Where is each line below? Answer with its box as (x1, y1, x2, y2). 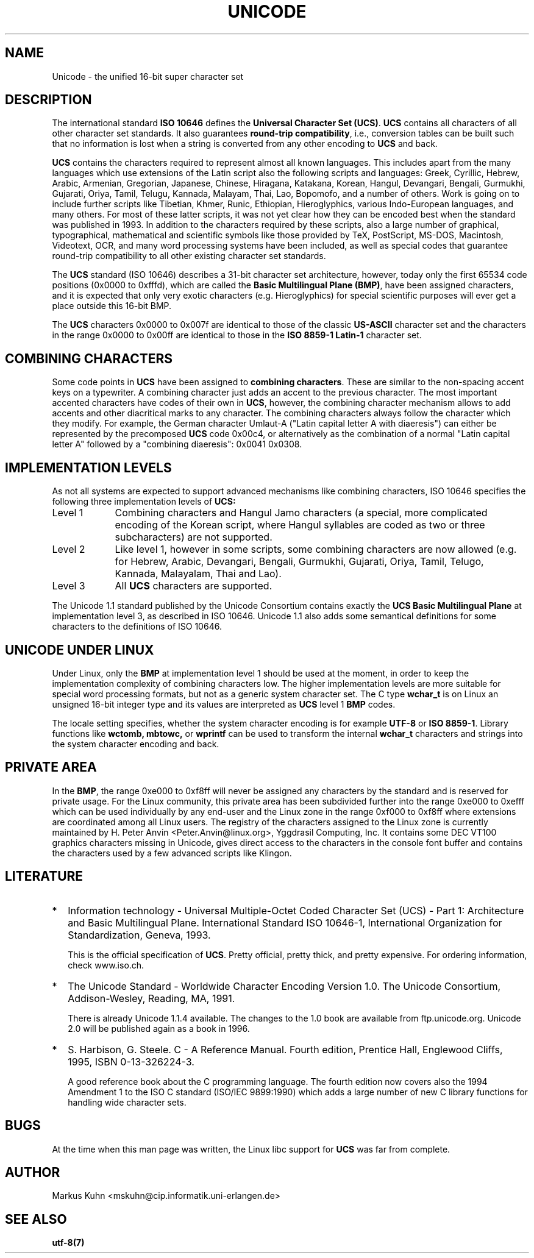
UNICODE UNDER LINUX (5, 642, 154, 658)
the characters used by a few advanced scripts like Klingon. (52, 847, 292, 858)
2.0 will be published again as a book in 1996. (68, 1023, 250, 1034)
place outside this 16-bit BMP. (52, 300, 172, 311)
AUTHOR (5, 1164, 60, 1180)
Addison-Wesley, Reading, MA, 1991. (68, 992, 235, 1004)
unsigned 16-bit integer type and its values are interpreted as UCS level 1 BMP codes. (52, 698, 396, 709)
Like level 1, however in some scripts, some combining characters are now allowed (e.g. (115, 543, 517, 556)
